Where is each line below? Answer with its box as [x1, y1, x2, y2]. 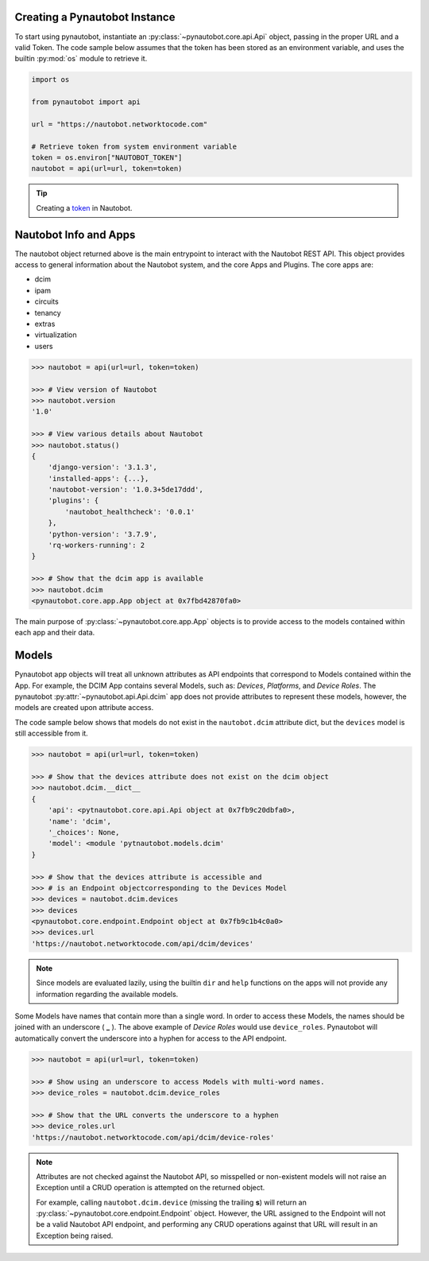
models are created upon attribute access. [14, 703, 154, 712]
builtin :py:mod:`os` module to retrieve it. [14, 54, 148, 64]
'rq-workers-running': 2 [48, 541, 145, 550]
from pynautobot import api [31, 98, 141, 107]
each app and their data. [14, 628, 95, 638]
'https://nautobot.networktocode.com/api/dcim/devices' [31, 939, 254, 948]
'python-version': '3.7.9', [48, 530, 158, 538]
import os [31, 76, 70, 84]
